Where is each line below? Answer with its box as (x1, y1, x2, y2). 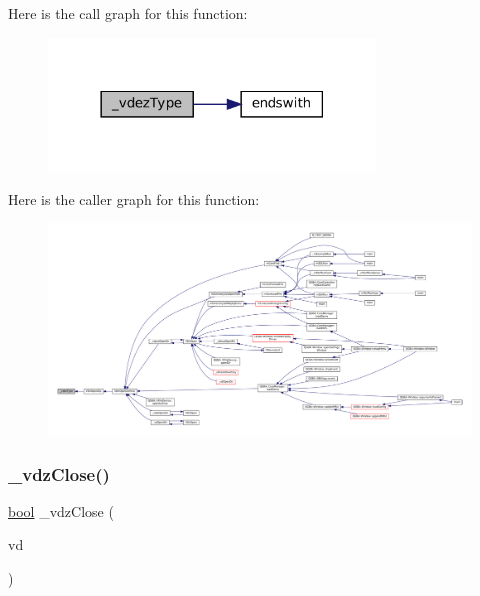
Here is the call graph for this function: (8, 3, 248, 23)
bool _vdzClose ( (8, 500, 114, 521)
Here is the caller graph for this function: (8, 188, 260, 209)
